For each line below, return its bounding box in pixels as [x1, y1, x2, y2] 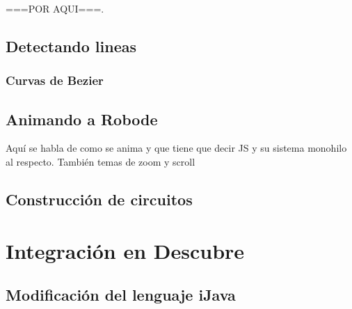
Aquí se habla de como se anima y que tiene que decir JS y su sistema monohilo [6, 141, 347, 155]
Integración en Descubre [6, 236, 245, 264]
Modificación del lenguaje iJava [6, 284, 236, 306]
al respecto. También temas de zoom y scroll [6, 154, 195, 169]
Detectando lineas [6, 35, 137, 56]
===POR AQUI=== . [6, 1, 104, 15]
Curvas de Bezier [6, 72, 104, 89]
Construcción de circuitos [6, 189, 193, 209]
